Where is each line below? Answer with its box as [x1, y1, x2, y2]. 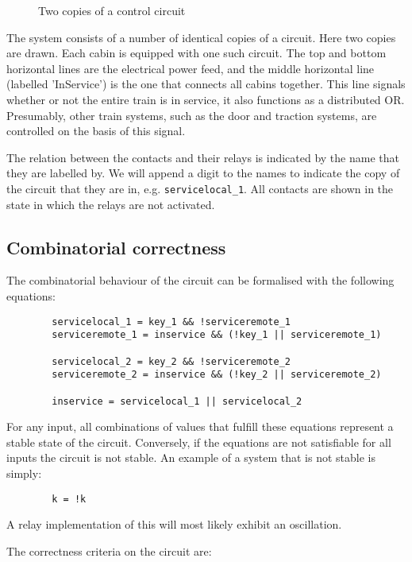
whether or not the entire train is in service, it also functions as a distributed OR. [6, 91, 405, 107]
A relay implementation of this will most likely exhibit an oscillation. [6, 516, 342, 533]
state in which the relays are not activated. [6, 196, 215, 212]
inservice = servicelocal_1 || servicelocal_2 [52, 395, 302, 407]
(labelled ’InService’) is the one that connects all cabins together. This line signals [6, 76, 406, 92]
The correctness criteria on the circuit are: [6, 542, 212, 559]
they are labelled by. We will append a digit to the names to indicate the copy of [6, 165, 400, 181]
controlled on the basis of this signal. [6, 122, 186, 139]
